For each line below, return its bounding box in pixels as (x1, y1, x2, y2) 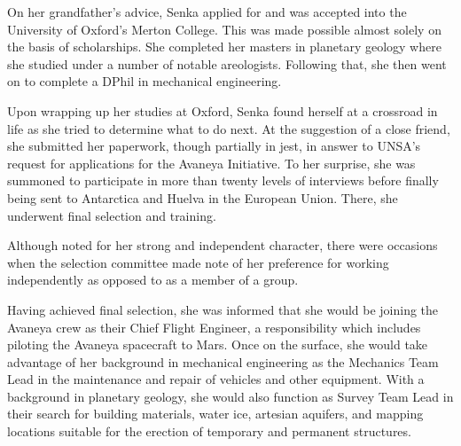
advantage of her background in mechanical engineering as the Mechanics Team (7, 352, 439, 371)
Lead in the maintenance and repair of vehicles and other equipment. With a (7, 370, 425, 388)
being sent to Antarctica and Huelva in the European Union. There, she (7, 188, 398, 207)
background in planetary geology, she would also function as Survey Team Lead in (7, 387, 454, 405)
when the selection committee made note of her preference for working (7, 253, 389, 271)
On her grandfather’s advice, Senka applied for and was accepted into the (7, 3, 407, 20)
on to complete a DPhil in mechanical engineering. (7, 72, 282, 90)
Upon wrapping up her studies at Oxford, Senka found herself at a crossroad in (7, 101, 438, 120)
